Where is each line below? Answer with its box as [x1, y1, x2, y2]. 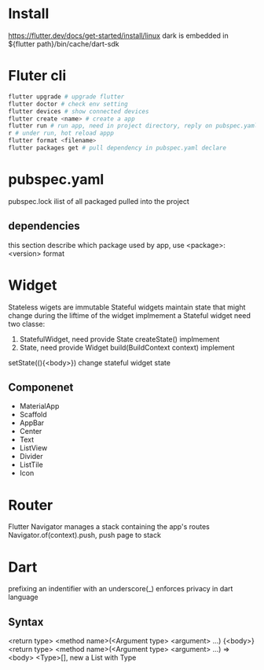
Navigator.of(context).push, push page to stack [8, 531, 161, 540]
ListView [19, 443, 48, 453]
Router [8, 496, 53, 514]
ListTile [19, 460, 43, 469]
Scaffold [19, 410, 47, 420]
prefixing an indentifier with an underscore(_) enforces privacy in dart [8, 584, 233, 594]
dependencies [8, 220, 80, 233]
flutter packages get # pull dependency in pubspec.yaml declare [8, 144, 226, 152]
